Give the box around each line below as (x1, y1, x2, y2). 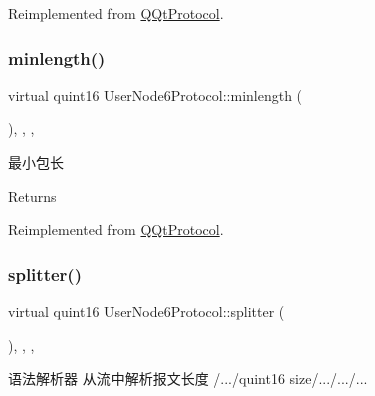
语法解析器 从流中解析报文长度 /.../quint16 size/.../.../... (8, 368, 368, 389)
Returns (8, 185, 57, 206)
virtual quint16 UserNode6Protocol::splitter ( (8, 301, 285, 321)
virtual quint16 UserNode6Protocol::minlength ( (8, 84, 303, 105)
